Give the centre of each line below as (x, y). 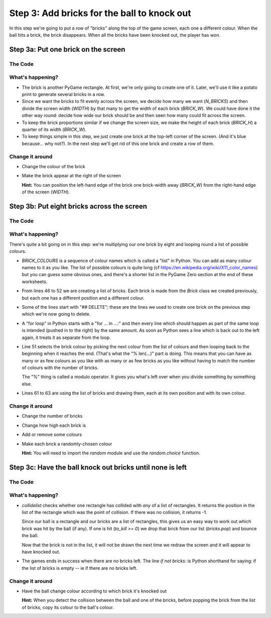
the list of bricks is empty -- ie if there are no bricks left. (80, 568)
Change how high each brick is (54, 425)
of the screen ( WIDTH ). (46, 192)
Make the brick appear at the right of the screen (72, 176)
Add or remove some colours (52, 435)
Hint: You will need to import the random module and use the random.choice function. (111, 453)
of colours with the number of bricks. (60, 368)
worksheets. (35, 282)
